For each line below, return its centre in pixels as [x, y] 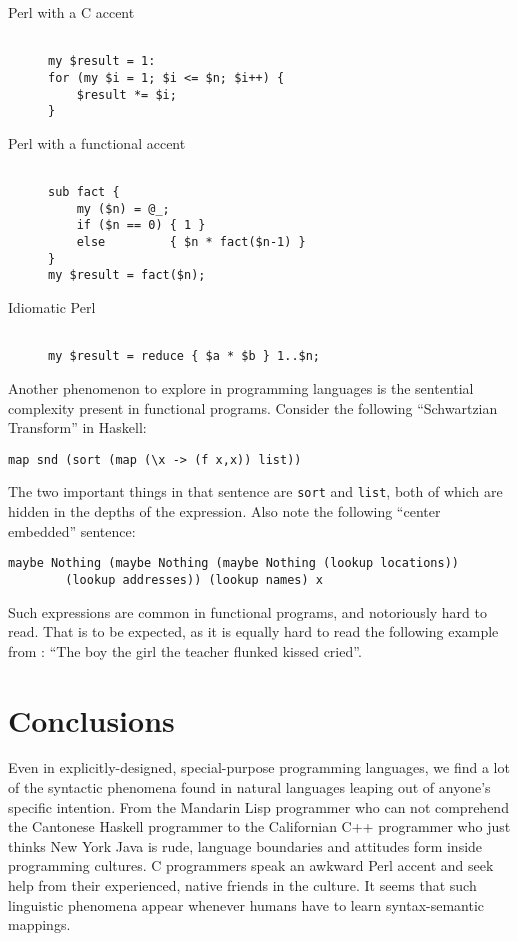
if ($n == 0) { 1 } [141, 225]
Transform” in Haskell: [77, 427]
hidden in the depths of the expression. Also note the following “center [224, 511]
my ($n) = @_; [123, 208]
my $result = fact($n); [127, 275]
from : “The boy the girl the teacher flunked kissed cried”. [185, 650]
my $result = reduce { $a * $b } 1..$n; [184, 356]
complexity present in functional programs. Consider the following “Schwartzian [253, 407]
